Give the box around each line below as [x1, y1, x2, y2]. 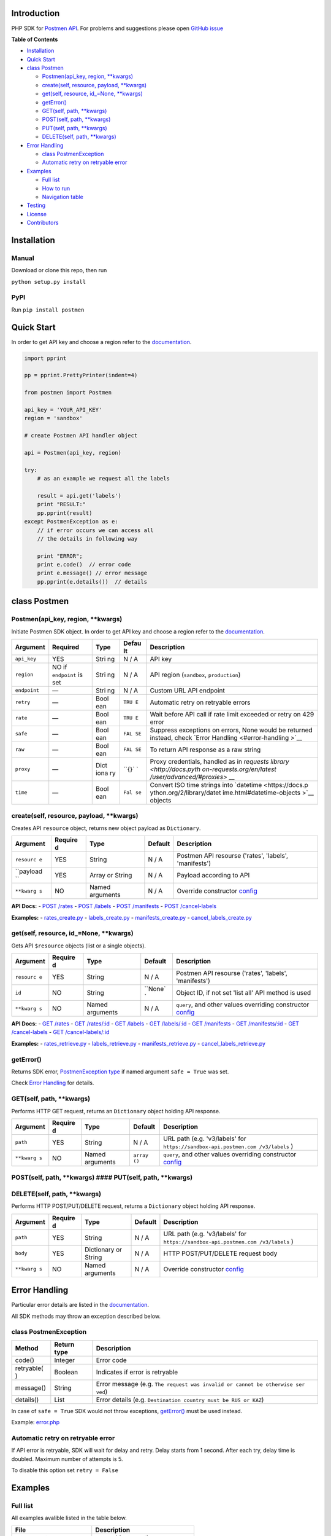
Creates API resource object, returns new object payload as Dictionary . [11, 824, 201, 832]
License [26, 210, 47, 217]
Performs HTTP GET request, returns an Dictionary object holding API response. [11, 1107, 221, 1115]
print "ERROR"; [37, 552, 83, 559]
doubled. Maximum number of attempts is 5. [11, 1455, 123, 1462]
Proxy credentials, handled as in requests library [150, 757, 289, 766]
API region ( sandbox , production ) [150, 670, 241, 679]
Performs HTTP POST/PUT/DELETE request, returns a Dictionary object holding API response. [11, 1202, 256, 1210]
